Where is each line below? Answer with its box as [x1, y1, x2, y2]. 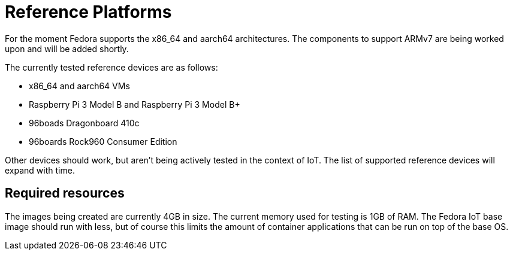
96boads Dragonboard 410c [29, 117, 140, 128]
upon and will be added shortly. [5, 43, 129, 54]
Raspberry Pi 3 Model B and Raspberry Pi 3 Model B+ [29, 99, 240, 110]
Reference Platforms [5, 2, 172, 22]
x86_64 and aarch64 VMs [29, 80, 130, 91]
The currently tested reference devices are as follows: [5, 62, 218, 72]
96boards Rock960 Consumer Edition [29, 136, 177, 147]
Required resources [5, 186, 125, 201]
